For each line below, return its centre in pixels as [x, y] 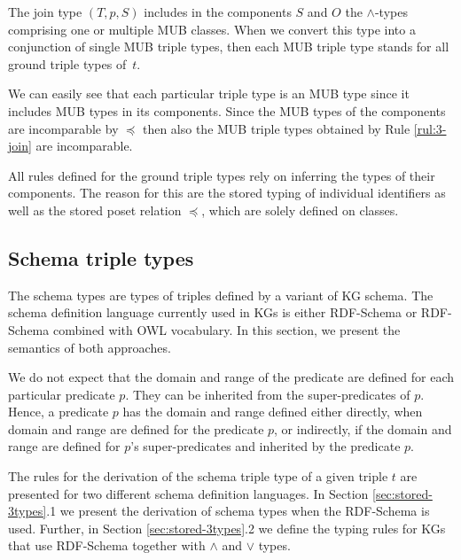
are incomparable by [63, 128]
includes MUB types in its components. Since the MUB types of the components [227, 110]
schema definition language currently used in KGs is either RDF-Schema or [213, 312]
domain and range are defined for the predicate [136, 428]
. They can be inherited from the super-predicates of [268, 394]
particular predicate [62, 394]
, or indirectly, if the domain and [363, 428]
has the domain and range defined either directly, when [273, 412]
